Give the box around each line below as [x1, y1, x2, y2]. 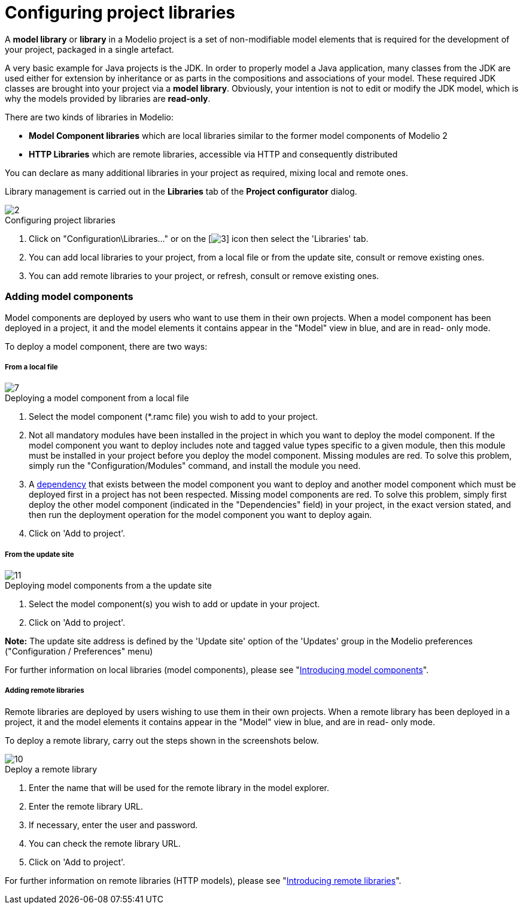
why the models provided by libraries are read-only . [5, 93, 211, 104]
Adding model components [5, 290, 133, 303]
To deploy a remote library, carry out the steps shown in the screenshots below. [5, 735, 319, 746]
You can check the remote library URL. [29, 838, 181, 849]
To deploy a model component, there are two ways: [5, 341, 208, 352]
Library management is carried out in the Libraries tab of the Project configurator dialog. [5, 186, 357, 196]
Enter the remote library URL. [29, 801, 144, 811]
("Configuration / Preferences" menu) [5, 646, 153, 657]
